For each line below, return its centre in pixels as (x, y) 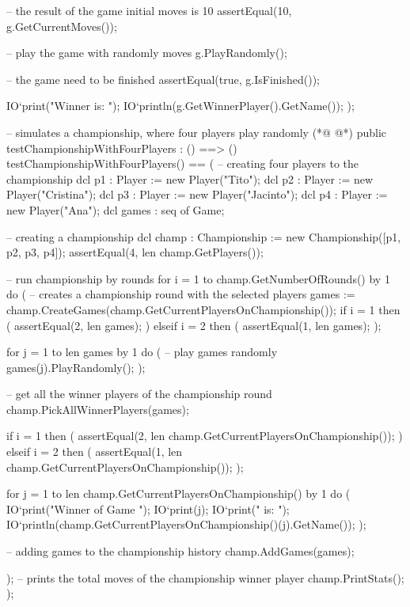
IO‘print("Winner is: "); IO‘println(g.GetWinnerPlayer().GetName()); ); (180, 106)
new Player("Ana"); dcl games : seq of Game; (116, 209)
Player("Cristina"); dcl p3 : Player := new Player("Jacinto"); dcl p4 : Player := (197, 194)
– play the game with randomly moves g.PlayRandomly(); (147, 53)
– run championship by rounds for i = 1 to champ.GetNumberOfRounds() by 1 (198, 278)
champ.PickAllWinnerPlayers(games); (98, 409)
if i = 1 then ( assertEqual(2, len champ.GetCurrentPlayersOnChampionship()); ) (205, 436)
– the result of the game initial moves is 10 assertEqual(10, (149, 10)
